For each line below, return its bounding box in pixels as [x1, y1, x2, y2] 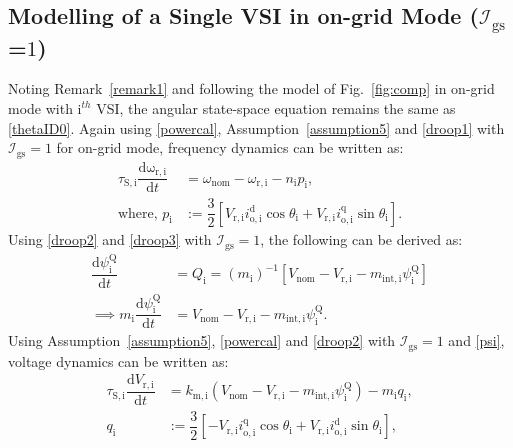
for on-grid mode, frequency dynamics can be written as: [56, 137, 404, 158]
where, [117, 206, 158, 221]
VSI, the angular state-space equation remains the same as [96, 97, 456, 118]
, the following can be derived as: [260, 229, 463, 250]
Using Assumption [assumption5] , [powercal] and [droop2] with [8, 330, 396, 351]
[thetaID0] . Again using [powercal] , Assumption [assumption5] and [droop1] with [8, 117, 505, 138]
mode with [8, 97, 73, 118]
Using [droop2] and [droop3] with [8, 229, 212, 250]
